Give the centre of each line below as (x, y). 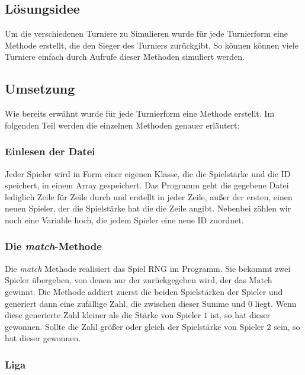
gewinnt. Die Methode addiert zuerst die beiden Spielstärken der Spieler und (144, 291)
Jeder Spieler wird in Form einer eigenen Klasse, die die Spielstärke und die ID (148, 173)
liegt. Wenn (276, 303)
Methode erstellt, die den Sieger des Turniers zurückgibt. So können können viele (152, 45)
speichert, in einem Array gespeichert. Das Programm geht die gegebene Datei (147, 185)
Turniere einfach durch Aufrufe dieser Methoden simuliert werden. (125, 57)
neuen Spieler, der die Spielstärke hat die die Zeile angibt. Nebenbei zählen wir (148, 208)
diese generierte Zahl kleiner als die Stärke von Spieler (103, 315)
